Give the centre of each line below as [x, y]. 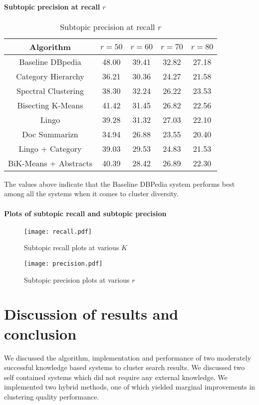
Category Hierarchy [50, 76]
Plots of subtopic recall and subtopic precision [85, 213]
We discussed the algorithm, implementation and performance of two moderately [128, 357]
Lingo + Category [50, 148]
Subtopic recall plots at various [72, 247]
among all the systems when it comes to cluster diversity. [91, 194]
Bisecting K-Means [50, 105]
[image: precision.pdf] [63, 264]
